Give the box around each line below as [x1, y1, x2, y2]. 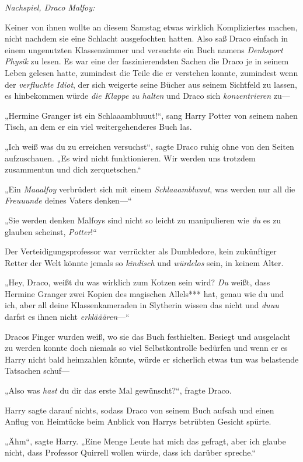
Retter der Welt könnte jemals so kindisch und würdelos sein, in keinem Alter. [5, 256, 284, 268]
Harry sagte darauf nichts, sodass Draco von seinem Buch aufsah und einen [5, 404, 274, 416]
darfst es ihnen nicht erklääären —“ [5, 311, 130, 323]
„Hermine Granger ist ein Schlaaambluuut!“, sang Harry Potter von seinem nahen [5, 109, 298, 121]
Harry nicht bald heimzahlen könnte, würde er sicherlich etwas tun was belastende [5, 353, 299, 365]
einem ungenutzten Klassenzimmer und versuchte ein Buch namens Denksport [5, 43, 283, 56]
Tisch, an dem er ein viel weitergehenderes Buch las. [5, 120, 192, 133]
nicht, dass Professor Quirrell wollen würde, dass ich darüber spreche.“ [5, 446, 256, 458]
